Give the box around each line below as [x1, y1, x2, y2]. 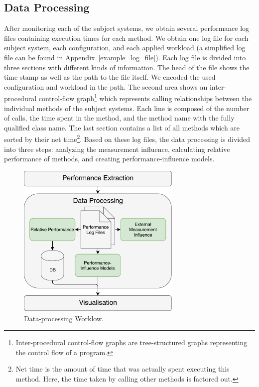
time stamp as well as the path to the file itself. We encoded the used [4, 72, 216, 82]
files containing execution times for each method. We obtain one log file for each [4, 32, 249, 43]
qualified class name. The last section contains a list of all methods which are [4, 122, 240, 132]
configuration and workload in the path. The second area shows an [4, 81, 208, 92]
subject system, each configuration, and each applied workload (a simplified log [4, 42, 246, 53]
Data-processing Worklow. [24, 313, 104, 323]
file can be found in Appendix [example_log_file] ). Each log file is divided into [4, 52, 246, 62]
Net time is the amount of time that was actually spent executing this [15, 364, 230, 374]
